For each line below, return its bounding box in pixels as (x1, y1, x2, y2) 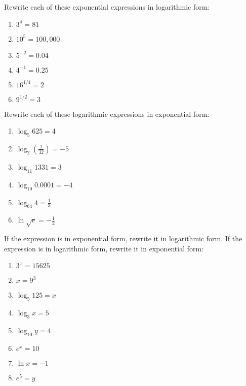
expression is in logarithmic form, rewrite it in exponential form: (4, 243, 204, 253)
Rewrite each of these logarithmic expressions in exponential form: (4, 108, 210, 119)
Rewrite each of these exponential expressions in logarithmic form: (4, 2, 210, 12)
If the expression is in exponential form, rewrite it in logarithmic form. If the (4, 233, 242, 244)
